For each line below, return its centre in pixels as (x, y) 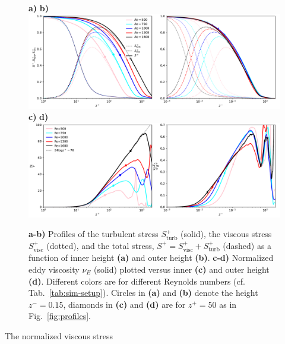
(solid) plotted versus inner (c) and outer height (181, 269)
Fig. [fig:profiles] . (60, 316)
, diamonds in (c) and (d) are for (124, 304)
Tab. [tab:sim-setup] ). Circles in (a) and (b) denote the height (143, 293)
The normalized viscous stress (59, 335)
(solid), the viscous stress (226, 234)
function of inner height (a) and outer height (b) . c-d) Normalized (151, 258)
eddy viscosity (54, 269)
